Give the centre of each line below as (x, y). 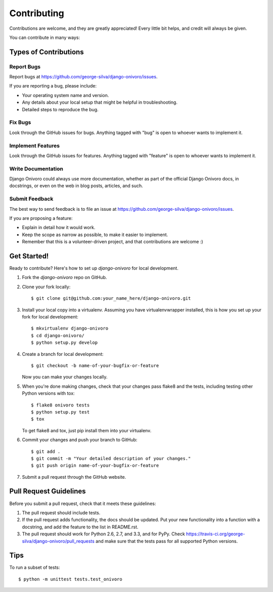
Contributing (37, 13)
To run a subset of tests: (35, 567)
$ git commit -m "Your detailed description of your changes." (111, 458)
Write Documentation (36, 168)
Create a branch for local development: (63, 354)
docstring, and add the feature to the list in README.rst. (80, 527)
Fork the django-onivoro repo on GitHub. (64, 278)
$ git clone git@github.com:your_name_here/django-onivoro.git (111, 299)
